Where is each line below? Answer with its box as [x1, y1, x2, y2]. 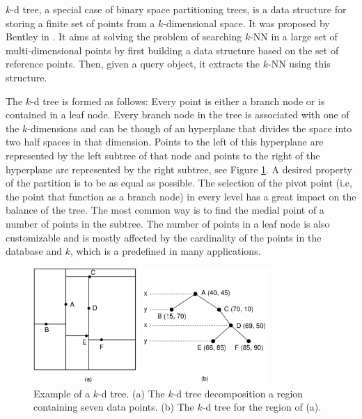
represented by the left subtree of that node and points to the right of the [6, 148, 320, 162]
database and [6, 244, 62, 258]
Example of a [33, 386, 90, 400]
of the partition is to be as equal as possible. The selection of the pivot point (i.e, [6, 175, 352, 190]
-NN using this [268, 56, 331, 71]
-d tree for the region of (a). [202, 400, 322, 414]
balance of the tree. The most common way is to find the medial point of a [6, 203, 324, 217]
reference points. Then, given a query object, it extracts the [6, 56, 260, 71]
